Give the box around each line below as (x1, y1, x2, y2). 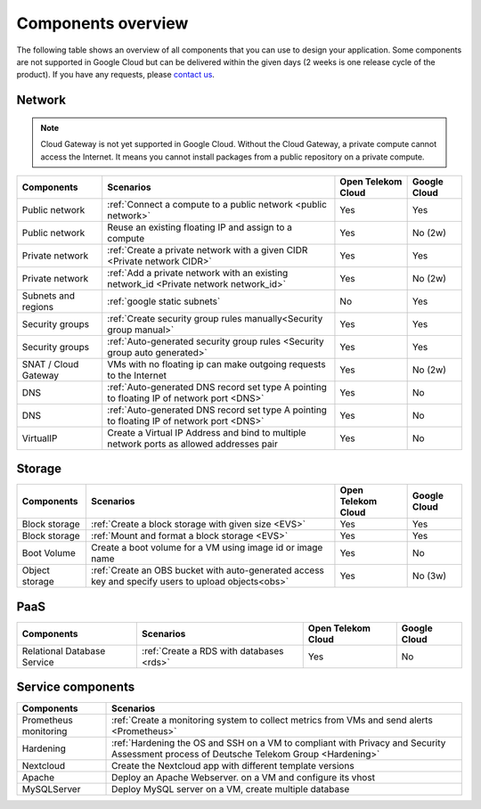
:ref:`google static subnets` (107, 295, 221, 307)
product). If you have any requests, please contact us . (16, 69, 216, 80)
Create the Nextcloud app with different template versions (111, 760, 355, 772)
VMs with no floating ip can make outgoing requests (107, 357, 326, 370)
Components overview (16, 13, 189, 33)
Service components (16, 680, 135, 695)
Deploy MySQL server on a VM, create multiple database (111, 783, 350, 796)
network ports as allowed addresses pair (107, 437, 278, 450)
